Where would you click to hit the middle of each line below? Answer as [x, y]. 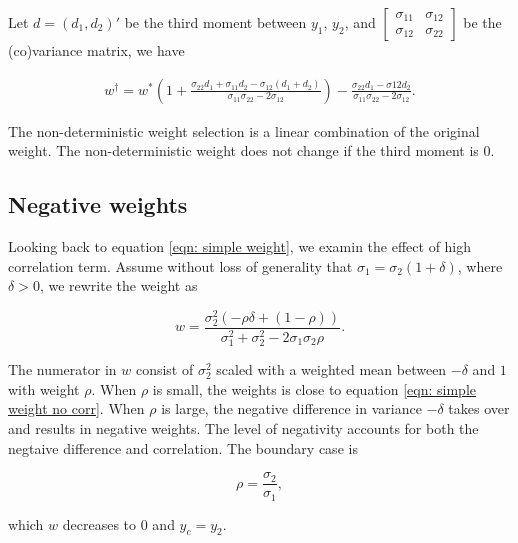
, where [480, 265]
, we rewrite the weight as [118, 285]
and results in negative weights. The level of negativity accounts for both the [243, 427]
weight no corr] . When [76, 408]
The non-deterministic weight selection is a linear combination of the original [244, 130]
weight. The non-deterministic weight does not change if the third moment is [243, 150]
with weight [44, 388]
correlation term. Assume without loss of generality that [180, 265]
